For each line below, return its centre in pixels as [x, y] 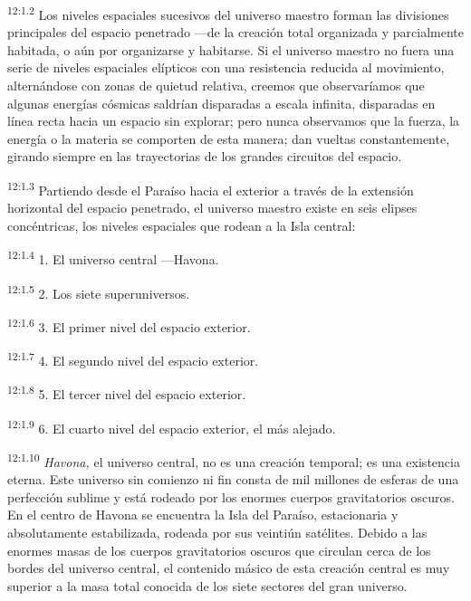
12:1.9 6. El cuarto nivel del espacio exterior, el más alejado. [172, 426]
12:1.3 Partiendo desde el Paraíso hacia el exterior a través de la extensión [211, 189]
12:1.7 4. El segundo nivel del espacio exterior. [133, 359]
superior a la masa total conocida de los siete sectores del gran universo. [207, 585]
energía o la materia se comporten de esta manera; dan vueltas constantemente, [229, 138]
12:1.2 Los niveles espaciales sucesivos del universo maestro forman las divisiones [228, 13]
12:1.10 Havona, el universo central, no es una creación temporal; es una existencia [234, 460]
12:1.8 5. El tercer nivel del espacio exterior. [127, 393]
